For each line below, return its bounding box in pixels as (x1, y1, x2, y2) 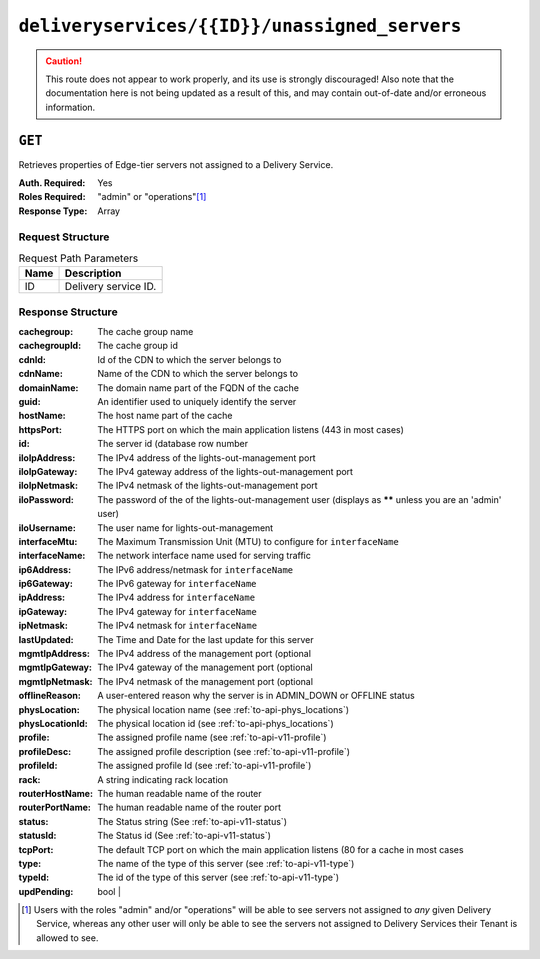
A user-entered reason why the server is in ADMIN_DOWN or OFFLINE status (97, 690, 415, 702)
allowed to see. (36, 931, 99, 944)
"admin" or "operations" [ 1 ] (97, 191, 207, 203)
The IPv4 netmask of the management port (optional (97, 675, 314, 687)
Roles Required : (18, 191, 86, 203)
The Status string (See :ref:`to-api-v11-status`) (97, 815, 287, 827)
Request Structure (18, 230, 110, 244)
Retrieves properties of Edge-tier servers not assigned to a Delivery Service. (18, 158, 334, 170)
